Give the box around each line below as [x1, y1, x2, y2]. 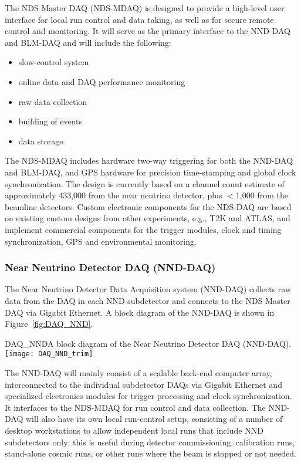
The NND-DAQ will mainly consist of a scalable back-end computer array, [5, 366, 272, 378]
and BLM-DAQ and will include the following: [5, 36, 171, 48]
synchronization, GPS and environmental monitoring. [5, 235, 197, 247]
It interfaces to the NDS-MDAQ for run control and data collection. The [5, 401, 266, 413]
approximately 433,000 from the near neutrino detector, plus [5, 189, 222, 201]
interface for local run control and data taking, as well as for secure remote [5, 13, 274, 25]
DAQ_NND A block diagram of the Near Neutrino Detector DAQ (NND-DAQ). [5, 337, 292, 349]
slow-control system [18, 56, 89, 68]
